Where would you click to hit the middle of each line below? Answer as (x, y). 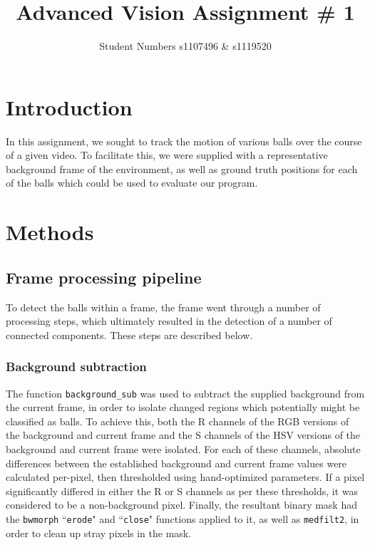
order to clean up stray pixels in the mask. (99, 533)
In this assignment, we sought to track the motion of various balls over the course (184, 141)
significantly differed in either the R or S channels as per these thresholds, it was (182, 490)
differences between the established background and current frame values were (176, 463)
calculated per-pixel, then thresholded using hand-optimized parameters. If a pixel (185, 477)
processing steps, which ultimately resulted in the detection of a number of (169, 321)
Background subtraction (76, 367)
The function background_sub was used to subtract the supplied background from (185, 393)
